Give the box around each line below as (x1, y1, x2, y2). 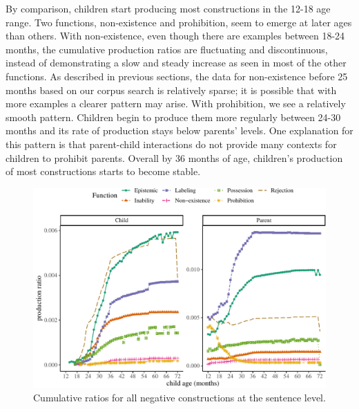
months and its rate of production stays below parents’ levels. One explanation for (6, 123, 353, 138)
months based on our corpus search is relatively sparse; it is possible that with (6, 82, 337, 97)
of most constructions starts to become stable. (6, 164, 201, 179)
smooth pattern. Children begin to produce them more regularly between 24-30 (6, 109, 341, 124)
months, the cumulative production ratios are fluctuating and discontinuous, (6, 42, 328, 56)
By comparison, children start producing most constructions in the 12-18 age (6, 1, 331, 15)
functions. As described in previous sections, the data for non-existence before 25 (6, 69, 348, 83)
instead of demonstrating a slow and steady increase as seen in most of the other (6, 55, 347, 70)
